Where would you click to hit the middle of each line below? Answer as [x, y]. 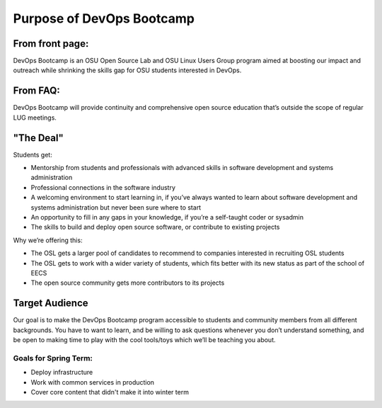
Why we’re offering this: [48, 240]
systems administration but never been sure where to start [116, 207]
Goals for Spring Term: [53, 358]
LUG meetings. [35, 118]
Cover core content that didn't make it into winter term [110, 392]
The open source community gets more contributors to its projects [128, 283]
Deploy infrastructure [62, 373]
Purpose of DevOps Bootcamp [104, 18]
